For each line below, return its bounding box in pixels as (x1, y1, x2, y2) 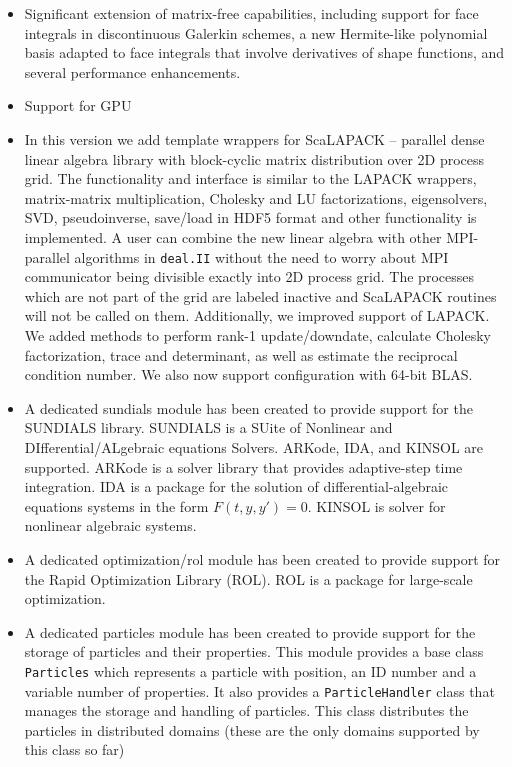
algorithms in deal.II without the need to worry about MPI (74, 246, 449, 267)
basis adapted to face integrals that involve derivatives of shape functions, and (24, 42, 505, 63)
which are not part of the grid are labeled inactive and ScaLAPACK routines (24, 285, 497, 306)
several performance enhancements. (24, 61, 241, 82)
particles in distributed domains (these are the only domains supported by (24, 719, 480, 740)
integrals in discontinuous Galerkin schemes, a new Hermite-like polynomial (24, 22, 488, 43)
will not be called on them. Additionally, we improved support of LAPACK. (24, 305, 490, 326)
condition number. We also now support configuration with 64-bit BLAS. (24, 364, 473, 385)
